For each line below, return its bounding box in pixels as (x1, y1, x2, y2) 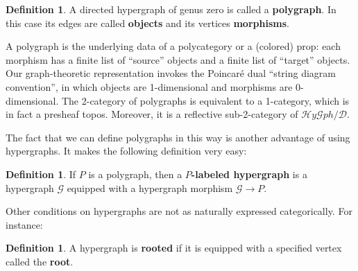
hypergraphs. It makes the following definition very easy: (6, 143, 247, 158)
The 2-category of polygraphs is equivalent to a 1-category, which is (61, 93, 350, 107)
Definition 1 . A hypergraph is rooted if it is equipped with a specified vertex (6, 241, 342, 255)
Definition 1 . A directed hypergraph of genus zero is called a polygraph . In (6, 2, 336, 16)
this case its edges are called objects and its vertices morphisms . (6, 15, 289, 30)
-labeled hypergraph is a (191, 166, 307, 181)
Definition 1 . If (6, 166, 76, 181)
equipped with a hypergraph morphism (67, 180, 233, 195)
